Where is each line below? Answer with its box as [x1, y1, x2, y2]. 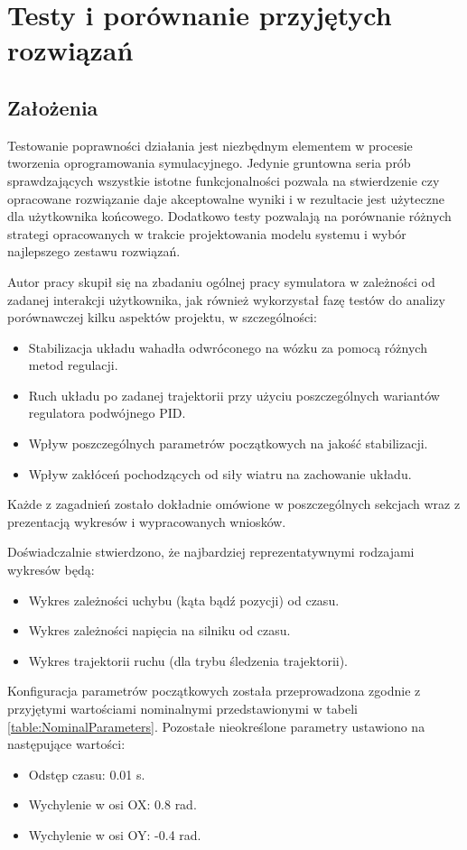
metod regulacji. [28, 356, 118, 374]
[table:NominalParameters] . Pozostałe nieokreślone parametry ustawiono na [7, 716, 425, 735]
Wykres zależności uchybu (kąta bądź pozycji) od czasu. [28, 590, 340, 609]
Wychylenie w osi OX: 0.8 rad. [28, 795, 197, 814]
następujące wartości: [7, 735, 126, 753]
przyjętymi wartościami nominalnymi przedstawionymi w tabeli [7, 699, 358, 718]
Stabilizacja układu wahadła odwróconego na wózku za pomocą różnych [28, 337, 427, 356]
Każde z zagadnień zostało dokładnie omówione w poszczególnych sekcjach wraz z [7, 494, 461, 513]
